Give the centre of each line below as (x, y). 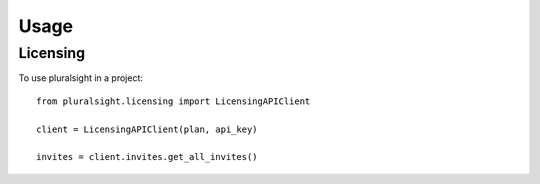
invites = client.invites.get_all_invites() (147, 157)
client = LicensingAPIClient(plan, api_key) (147, 129)
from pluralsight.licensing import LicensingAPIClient (173, 101)
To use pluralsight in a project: (81, 78)
